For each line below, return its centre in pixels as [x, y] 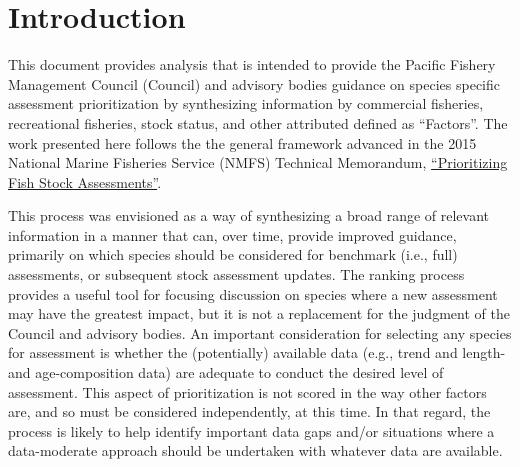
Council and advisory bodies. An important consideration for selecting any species [260, 332]
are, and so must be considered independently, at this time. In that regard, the [249, 411]
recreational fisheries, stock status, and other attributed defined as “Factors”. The [258, 122]
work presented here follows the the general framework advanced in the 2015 [242, 142]
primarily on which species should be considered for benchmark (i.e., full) [233, 254]
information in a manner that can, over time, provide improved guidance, [232, 234]
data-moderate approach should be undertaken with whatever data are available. [255, 450]
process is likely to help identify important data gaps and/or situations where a [251, 430]
